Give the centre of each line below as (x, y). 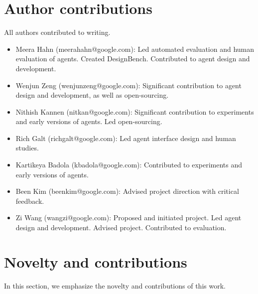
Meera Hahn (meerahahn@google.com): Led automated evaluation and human (135, 49)
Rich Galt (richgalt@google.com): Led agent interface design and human (126, 138)
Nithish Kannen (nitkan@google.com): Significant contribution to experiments (135, 111)
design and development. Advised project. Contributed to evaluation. (121, 227)
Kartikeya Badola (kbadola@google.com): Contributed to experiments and (129, 165)
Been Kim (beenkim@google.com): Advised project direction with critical (127, 191)
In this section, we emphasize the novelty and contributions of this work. (115, 285)
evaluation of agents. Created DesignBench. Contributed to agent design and (133, 59)
